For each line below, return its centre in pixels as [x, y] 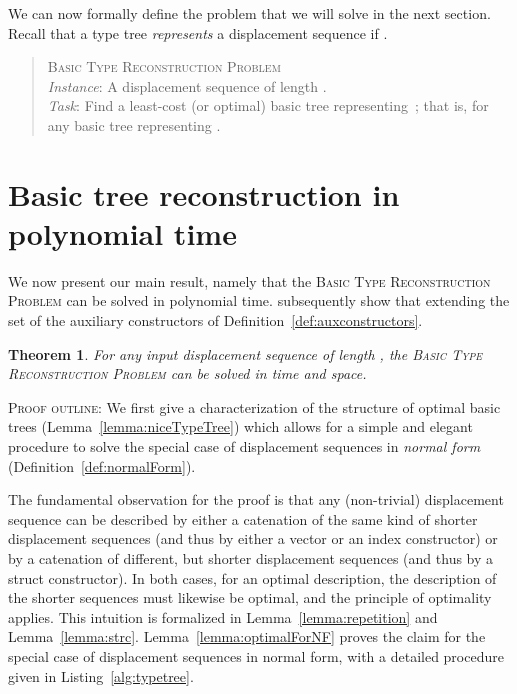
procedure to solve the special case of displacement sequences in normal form [244, 446]
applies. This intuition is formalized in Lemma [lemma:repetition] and [223, 616]
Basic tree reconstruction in [204, 193]
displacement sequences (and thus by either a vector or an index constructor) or [253, 538]
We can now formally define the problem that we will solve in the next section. [249, 13]
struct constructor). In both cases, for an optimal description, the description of [252, 577]
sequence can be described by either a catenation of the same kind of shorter [243, 518]
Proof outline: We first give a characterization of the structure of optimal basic [254, 406]
